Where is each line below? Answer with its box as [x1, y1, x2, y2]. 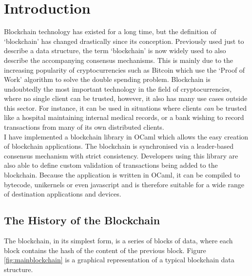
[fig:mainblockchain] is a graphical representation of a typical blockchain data [4, 255, 234, 265]
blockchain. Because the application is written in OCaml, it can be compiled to [4, 170, 240, 180]
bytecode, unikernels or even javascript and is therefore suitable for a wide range [4, 179, 244, 189]
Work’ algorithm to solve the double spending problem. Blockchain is [4, 74, 211, 84]
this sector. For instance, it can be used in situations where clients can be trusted [4, 102, 247, 113]
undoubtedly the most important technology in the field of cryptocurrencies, [4, 83, 232, 94]
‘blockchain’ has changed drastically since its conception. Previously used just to [4, 36, 244, 46]
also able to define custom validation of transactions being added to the [4, 160, 218, 170]
